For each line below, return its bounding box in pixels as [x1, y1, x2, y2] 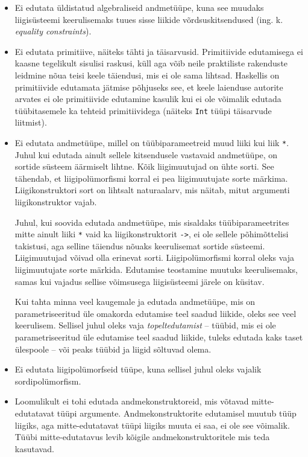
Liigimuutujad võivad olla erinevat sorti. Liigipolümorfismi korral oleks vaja [14, 251, 295, 264]
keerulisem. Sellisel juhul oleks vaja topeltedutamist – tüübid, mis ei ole [14, 319, 276, 331]
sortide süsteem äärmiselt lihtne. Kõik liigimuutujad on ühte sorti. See [14, 160, 274, 173]
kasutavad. [14, 442, 54, 455]
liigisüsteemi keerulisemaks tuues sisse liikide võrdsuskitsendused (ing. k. [14, 13, 283, 25]
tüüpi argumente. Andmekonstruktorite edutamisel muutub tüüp [57, 407, 297, 419]
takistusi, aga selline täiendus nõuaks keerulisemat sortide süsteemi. [14, 239, 265, 252]
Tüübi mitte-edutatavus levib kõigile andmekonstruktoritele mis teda [14, 430, 270, 443]
